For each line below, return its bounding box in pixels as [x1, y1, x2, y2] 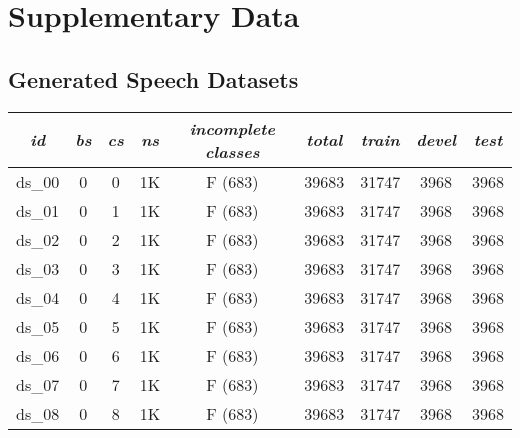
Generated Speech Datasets [8, 63, 299, 94]
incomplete [189, 116, 276, 140]
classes [204, 139, 260, 163]
